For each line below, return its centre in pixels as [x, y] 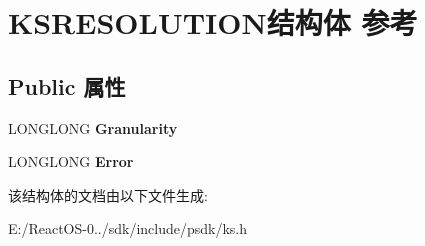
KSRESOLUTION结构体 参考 [213, 22]
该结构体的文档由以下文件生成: [108, 194]
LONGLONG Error [71, 161]
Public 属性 [67, 85]
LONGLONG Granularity [93, 127]
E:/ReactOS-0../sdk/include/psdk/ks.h [128, 228]
